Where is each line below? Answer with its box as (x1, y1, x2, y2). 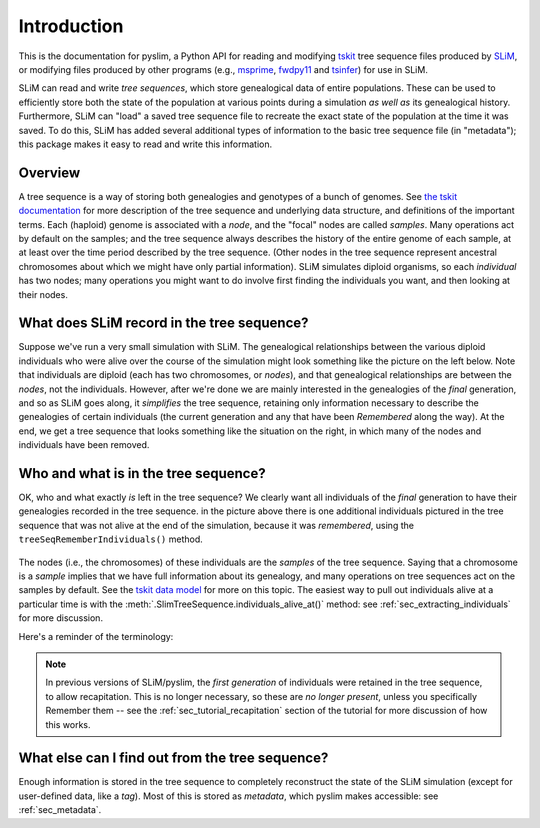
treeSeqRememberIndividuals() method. (18, 533, 204, 545)
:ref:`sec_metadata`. (18, 804, 102, 816)
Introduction (18, 15, 124, 37)
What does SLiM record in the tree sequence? (18, 315, 309, 332)
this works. (45, 718, 91, 730)
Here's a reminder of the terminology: (18, 630, 174, 642)
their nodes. (18, 288, 69, 300)
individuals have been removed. (18, 439, 150, 451)
